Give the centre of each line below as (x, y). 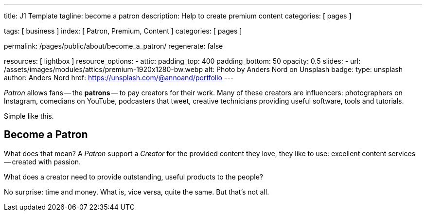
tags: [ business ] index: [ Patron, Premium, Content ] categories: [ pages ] (123, 31)
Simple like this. (29, 116)
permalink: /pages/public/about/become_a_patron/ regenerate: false (114, 46)
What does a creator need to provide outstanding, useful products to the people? (133, 177)
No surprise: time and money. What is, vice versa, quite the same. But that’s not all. (137, 192)
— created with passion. (42, 161)
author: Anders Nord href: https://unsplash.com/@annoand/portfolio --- (119, 78)
